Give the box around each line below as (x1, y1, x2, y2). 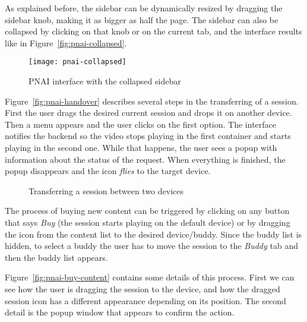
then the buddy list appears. (5, 251, 108, 263)
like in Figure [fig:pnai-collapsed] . (5, 36, 127, 49)
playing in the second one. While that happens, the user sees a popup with (5, 141, 277, 153)
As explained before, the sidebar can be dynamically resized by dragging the (5, 2, 283, 14)
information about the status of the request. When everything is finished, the (5, 153, 286, 165)
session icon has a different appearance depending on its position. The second (5, 294, 286, 307)
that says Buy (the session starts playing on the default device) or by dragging (5, 216, 290, 228)
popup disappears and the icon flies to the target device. (5, 165, 211, 177)
